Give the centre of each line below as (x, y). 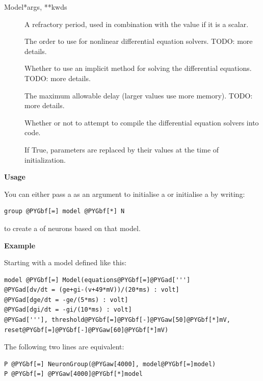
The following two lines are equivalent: (64, 347)
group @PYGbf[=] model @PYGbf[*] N (64, 211)
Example (20, 245)
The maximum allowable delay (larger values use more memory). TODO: (139, 95)
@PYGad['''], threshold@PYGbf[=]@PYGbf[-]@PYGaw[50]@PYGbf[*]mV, (117, 320)
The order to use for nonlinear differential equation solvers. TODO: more (139, 41)
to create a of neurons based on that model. (72, 228)
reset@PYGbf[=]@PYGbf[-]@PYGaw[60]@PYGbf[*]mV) (86, 330)
